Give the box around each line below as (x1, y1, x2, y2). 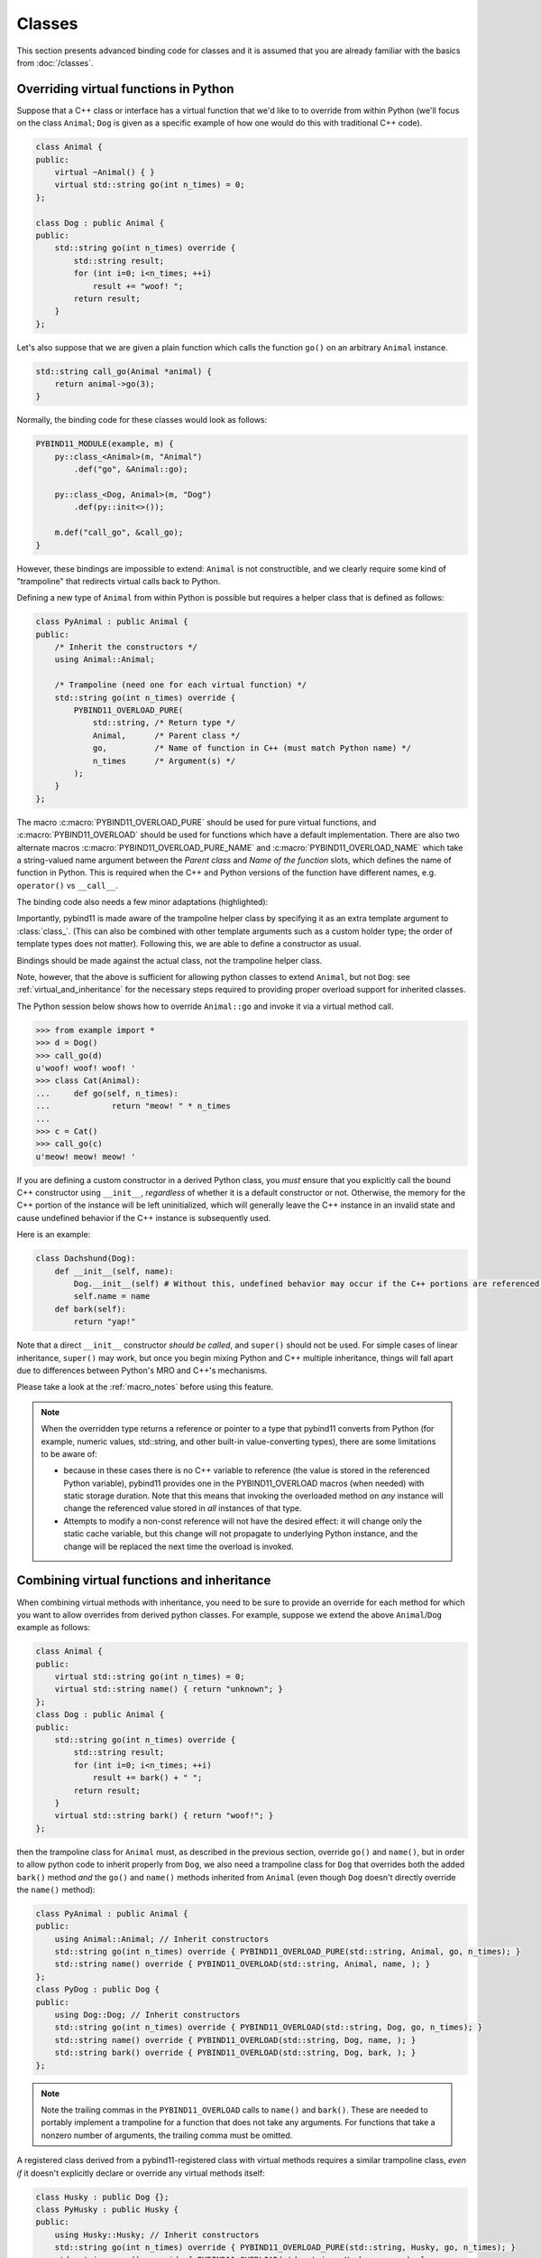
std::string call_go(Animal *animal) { (35, 366, 212, 377)
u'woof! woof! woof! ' (35, 1062, 136, 1073)
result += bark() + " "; (92, 1773, 203, 1783)
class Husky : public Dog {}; (35, 2191, 170, 2202)
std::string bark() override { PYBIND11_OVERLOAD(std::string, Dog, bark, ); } (54, 2048, 417, 2058)
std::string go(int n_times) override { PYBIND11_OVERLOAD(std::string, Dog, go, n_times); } (54, 2022, 482, 2032)
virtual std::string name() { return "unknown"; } (54, 1684, 283, 1694)
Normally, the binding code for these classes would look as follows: (16, 415, 268, 425)
